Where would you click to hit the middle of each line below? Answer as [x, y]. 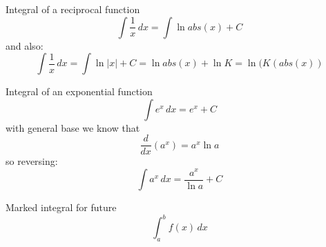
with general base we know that [73, 127]
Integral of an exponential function [79, 91]
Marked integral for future [61, 207]
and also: [25, 45]
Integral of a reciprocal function [73, 9]
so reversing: [32, 161]
